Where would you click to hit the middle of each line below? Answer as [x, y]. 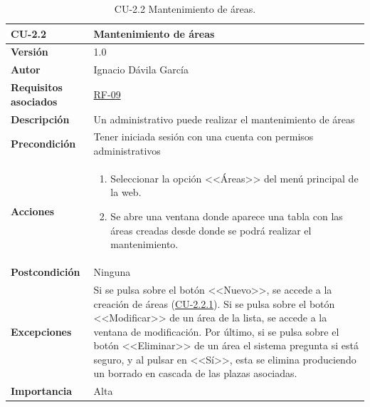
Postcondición [46, 272]
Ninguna [112, 272]
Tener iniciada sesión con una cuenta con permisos [203, 136]
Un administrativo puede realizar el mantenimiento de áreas [224, 119]
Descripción [40, 119]
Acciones [33, 211]
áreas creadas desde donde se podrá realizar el [211, 230]
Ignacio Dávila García [141, 69]
